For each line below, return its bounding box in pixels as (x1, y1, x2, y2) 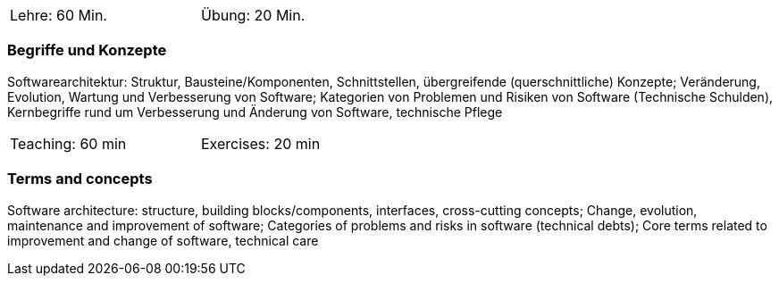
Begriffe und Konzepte (7, 41, 167, 60)
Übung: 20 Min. (201, 6, 306, 24)
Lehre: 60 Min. (10, 6, 107, 24)
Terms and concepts (7, 170, 153, 188)
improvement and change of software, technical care (7, 232, 319, 248)
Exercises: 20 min (201, 134, 321, 153)
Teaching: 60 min (10, 134, 127, 153)
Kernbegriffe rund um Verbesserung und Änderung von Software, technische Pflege (7, 104, 503, 120)
